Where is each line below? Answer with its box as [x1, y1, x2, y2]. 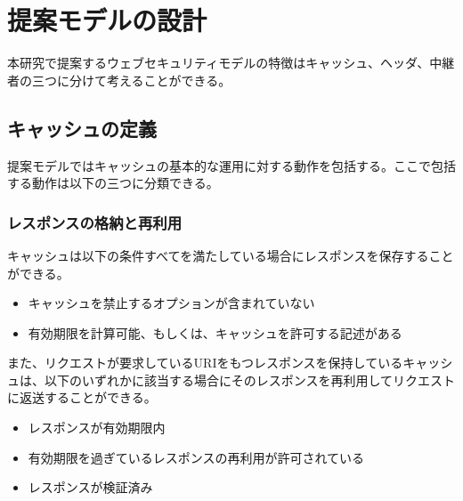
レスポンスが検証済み [28, 478, 153, 497]
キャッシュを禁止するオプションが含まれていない [28, 294, 315, 312]
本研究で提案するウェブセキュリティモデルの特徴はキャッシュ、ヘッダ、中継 [7, 53, 455, 72]
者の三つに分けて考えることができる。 [7, 70, 231, 89]
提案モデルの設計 [7, 2, 207, 38]
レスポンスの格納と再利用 [7, 211, 182, 233]
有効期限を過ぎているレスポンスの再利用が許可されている [28, 448, 365, 466]
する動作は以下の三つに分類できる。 [7, 174, 219, 192]
